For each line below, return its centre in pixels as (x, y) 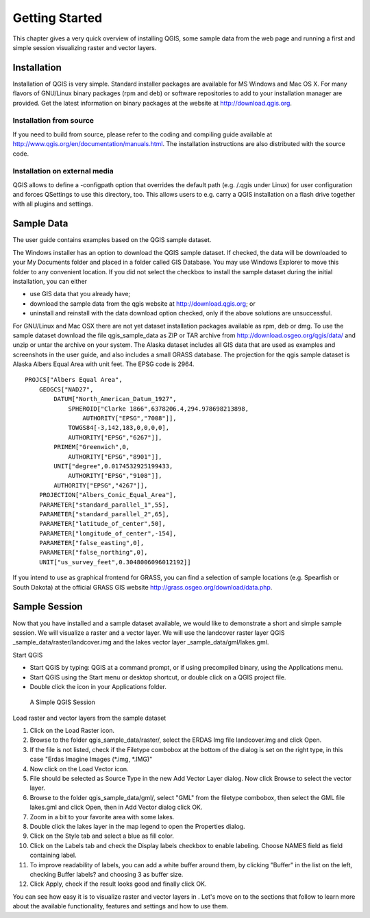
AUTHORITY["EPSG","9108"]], (115, 476)
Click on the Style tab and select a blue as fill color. (102, 836)
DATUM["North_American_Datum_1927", (115, 399)
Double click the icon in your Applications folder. (98, 686)
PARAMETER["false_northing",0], (93, 553)
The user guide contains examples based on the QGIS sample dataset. (112, 240)
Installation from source (53, 121)
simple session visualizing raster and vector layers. (85, 47)
